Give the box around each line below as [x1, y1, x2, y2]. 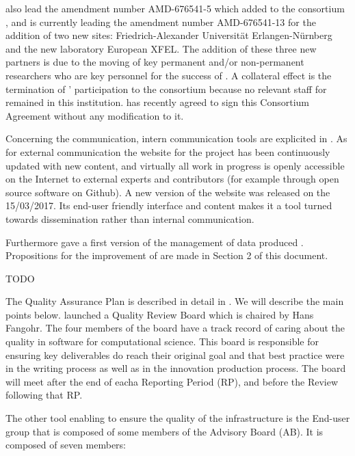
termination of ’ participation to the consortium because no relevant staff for [5, 81, 327, 96]
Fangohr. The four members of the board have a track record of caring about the [5, 321, 345, 335]
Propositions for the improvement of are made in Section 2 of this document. [5, 248, 328, 263]
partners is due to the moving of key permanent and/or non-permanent [5, 55, 304, 69]
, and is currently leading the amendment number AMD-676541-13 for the [5, 14, 316, 29]
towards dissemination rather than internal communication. [5, 211, 254, 226]
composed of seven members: [5, 438, 127, 452]
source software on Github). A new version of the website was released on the [5, 185, 330, 199]
